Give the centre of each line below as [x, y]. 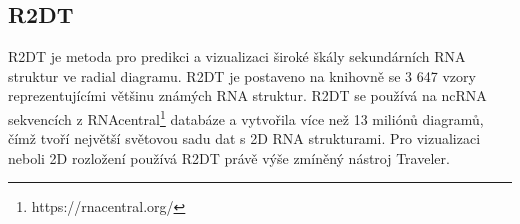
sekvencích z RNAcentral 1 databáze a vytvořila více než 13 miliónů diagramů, [246, 117]
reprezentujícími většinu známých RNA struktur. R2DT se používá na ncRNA [247, 95]
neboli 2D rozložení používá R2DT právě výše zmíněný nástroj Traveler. [229, 157]
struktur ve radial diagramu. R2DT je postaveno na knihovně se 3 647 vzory [242, 75]
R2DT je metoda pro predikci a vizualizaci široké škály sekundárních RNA [237, 56]
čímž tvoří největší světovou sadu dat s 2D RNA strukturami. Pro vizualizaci [244, 138]
